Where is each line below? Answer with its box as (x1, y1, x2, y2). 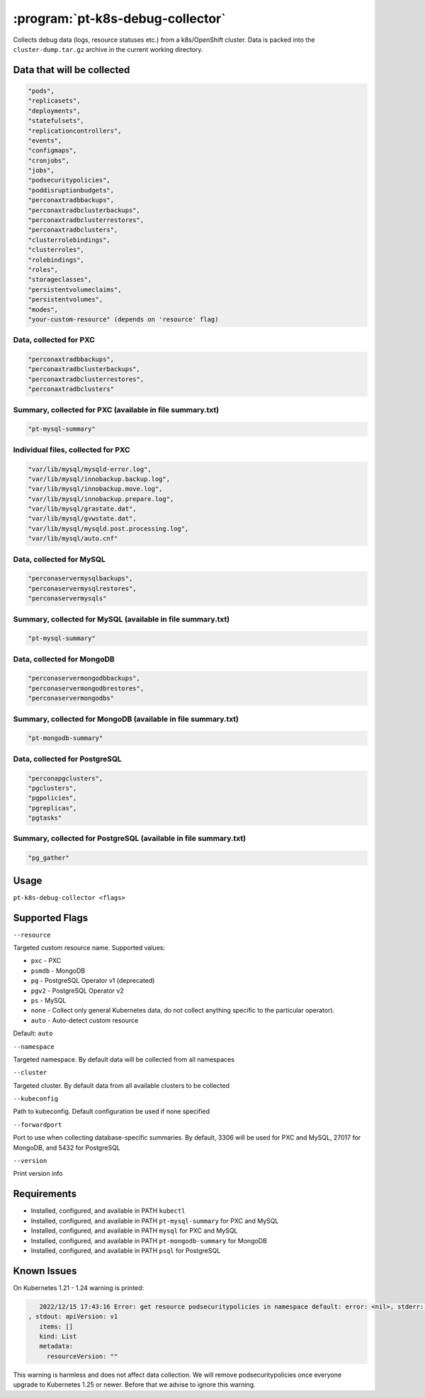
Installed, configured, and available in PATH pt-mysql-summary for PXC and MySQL (30, 1216, 279, 1225)
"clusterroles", (28, 246, 85, 254)
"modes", (28, 305, 59, 314)
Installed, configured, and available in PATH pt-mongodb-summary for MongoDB (30, 1236, 267, 1245)
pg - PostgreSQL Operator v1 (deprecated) (30, 976, 155, 985)
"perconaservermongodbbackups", (28, 674, 141, 683)
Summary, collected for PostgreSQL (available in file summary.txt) (13, 834, 246, 844)
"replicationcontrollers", (28, 126, 122, 135)
